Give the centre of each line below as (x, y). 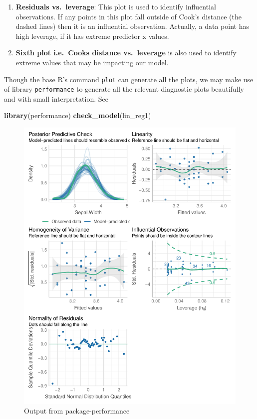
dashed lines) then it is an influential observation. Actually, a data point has (132, 26)
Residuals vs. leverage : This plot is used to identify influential (116, 6)
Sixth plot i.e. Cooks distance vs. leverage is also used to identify (126, 53)
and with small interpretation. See (56, 98)
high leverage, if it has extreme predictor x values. (92, 36)
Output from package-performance (77, 411)
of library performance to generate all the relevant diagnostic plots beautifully (124, 89)
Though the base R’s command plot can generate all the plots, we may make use (129, 79)
